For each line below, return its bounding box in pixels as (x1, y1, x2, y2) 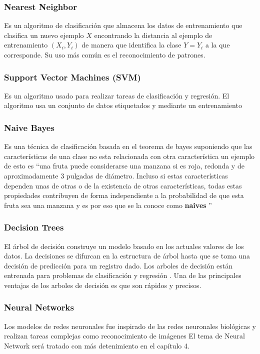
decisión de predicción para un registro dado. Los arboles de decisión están (4, 260, 233, 270)
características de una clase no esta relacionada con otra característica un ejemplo (4, 150, 255, 161)
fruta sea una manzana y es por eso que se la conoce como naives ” (4, 199, 212, 210)
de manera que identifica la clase (81, 39, 181, 50)
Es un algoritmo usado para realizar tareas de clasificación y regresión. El (4, 90, 229, 100)
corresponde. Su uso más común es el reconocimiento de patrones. (4, 49, 205, 59)
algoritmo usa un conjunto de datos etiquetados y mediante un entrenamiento (4, 100, 242, 110)
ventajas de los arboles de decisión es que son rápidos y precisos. (4, 279, 201, 290)
